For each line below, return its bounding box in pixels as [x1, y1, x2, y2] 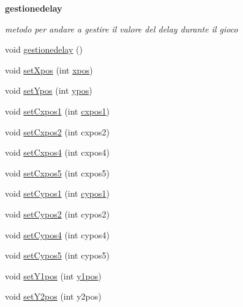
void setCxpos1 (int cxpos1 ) [5, 104, 110, 117]
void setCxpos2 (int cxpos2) [5, 125, 110, 138]
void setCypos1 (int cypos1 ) [5, 187, 110, 200]
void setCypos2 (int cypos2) [5, 207, 110, 220]
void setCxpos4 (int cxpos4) [5, 146, 110, 159]
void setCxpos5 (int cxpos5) [5, 166, 110, 179]
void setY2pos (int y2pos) [5, 290, 102, 303]
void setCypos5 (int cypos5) [5, 249, 110, 262]
